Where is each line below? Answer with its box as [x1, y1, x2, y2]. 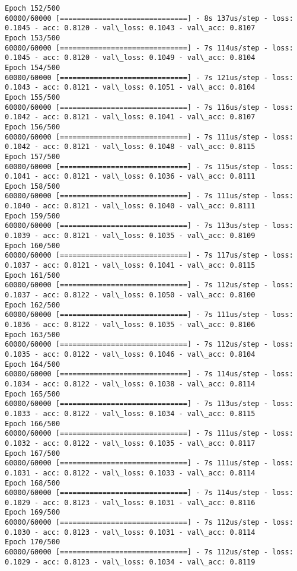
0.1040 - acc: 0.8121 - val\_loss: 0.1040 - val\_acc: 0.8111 [5, 202, 256, 211]
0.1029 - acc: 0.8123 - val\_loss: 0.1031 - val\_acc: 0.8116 [5, 498, 256, 507]
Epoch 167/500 [5, 449, 60, 458]
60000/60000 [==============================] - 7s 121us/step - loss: [5, 73, 293, 82]
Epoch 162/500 [5, 300, 60, 309]
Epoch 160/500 [5, 241, 60, 250]
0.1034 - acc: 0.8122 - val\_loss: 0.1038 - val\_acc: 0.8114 [5, 379, 256, 388]
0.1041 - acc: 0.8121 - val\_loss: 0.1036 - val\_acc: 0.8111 [5, 172, 256, 181]
